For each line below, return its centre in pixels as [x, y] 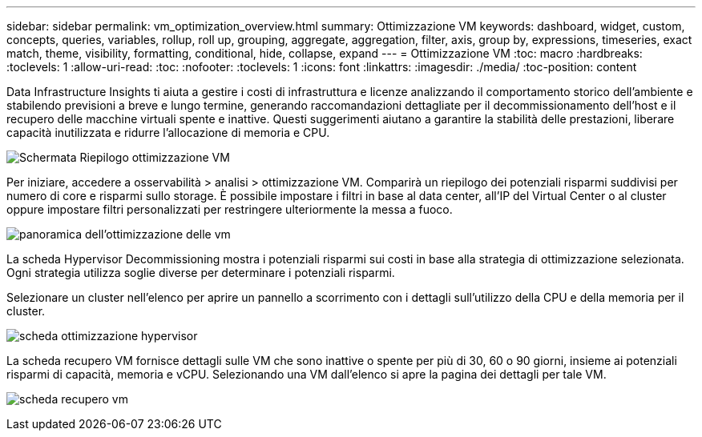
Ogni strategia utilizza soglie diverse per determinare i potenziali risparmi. [201, 273]
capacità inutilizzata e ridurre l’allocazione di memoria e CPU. [168, 132]
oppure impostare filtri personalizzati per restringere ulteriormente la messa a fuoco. [230, 209]
